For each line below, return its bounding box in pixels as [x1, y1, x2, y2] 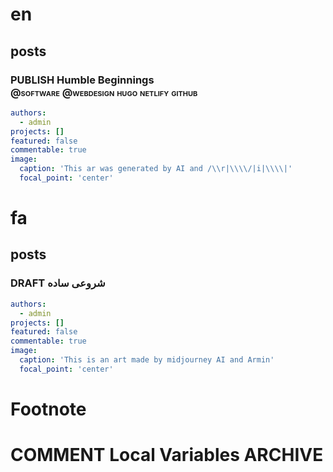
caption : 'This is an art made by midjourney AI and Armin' [19, 355, 275, 365]
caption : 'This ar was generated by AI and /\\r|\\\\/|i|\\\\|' [19, 164, 293, 174]
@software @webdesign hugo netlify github [10, 85, 198, 99]
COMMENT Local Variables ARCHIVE [10, 444, 324, 467]
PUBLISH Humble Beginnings [10, 73, 155, 87]
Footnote [10, 398, 87, 420]
